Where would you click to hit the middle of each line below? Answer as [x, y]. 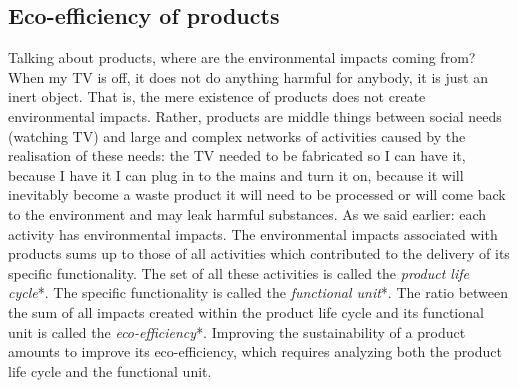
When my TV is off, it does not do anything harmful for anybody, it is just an [248, 76]
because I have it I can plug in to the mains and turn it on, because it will [236, 174]
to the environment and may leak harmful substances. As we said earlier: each [247, 213]
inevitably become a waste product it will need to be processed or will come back [257, 194]
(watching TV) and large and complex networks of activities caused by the [237, 135]
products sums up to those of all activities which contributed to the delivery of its [259, 253]
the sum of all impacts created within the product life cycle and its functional [246, 311]
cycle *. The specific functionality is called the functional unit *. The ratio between [258, 292]
